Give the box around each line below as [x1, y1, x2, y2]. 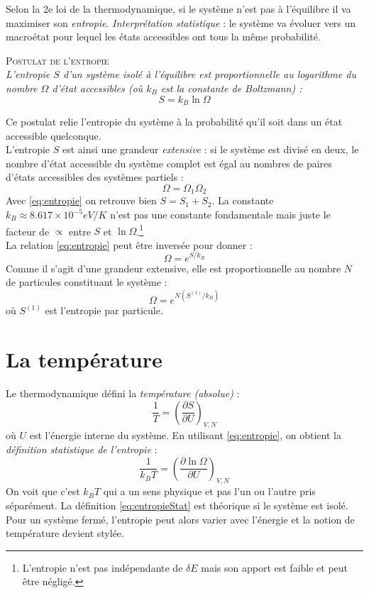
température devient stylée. [6, 526, 124, 541]
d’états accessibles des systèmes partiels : [6, 170, 184, 184]
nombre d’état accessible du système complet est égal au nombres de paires [6, 155, 332, 170]
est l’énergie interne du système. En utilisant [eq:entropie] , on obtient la [29, 428, 341, 443]
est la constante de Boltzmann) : [160, 80, 302, 95]
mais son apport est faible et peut [201, 560, 348, 575]
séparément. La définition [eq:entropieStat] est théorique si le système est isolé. [6, 497, 348, 512]
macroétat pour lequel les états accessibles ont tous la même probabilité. [6, 29, 321, 44]
